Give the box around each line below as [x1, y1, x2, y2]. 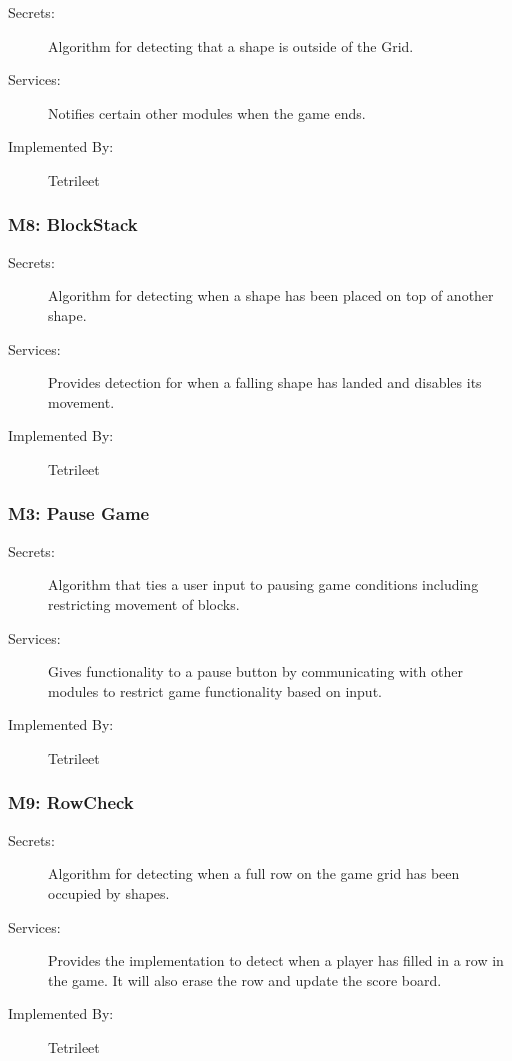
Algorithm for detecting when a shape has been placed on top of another [48, 285, 494, 306]
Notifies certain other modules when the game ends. [48, 102, 366, 123]
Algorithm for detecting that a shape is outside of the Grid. [48, 35, 414, 56]
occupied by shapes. [48, 882, 170, 903]
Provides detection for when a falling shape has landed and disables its [48, 372, 482, 393]
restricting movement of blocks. [48, 593, 240, 614]
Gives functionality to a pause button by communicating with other [48, 661, 463, 682]
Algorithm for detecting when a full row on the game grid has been [48, 863, 460, 884]
